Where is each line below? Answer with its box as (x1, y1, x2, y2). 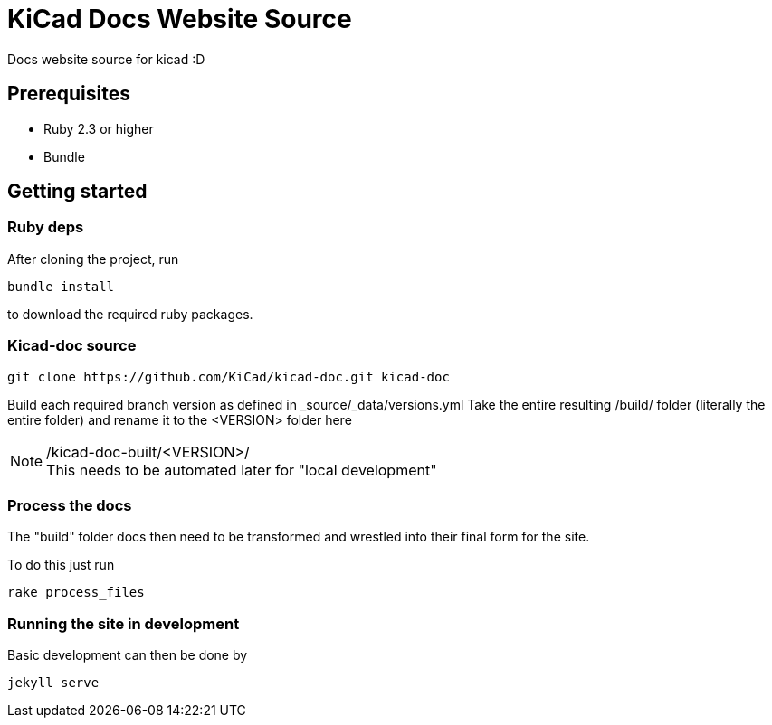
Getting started (7, 180, 148, 203)
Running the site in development (7, 614, 240, 633)
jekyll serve (7, 675, 100, 691)
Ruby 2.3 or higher (43, 120, 154, 137)
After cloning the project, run (7, 250, 179, 267)
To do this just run (7, 557, 115, 573)
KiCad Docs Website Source (7, 4, 352, 34)
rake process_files (7, 585, 145, 600)
